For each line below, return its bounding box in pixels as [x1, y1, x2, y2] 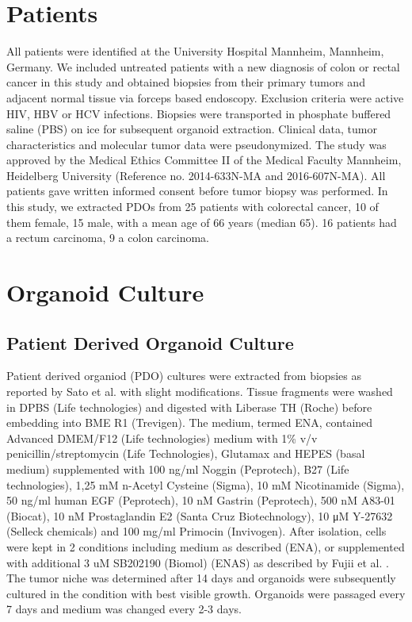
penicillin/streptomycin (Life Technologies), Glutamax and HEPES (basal [6, 445, 365, 462]
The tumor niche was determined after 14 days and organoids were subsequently [6, 570, 396, 586]
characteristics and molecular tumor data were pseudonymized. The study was [6, 136, 387, 152]
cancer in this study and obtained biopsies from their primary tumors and [6, 74, 365, 90]
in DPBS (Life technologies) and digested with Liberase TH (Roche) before [6, 398, 372, 415]
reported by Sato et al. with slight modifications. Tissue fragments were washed [6, 383, 393, 400]
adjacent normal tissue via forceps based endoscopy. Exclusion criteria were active [6, 89, 404, 106]
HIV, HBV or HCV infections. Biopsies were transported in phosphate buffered [6, 105, 391, 121]
